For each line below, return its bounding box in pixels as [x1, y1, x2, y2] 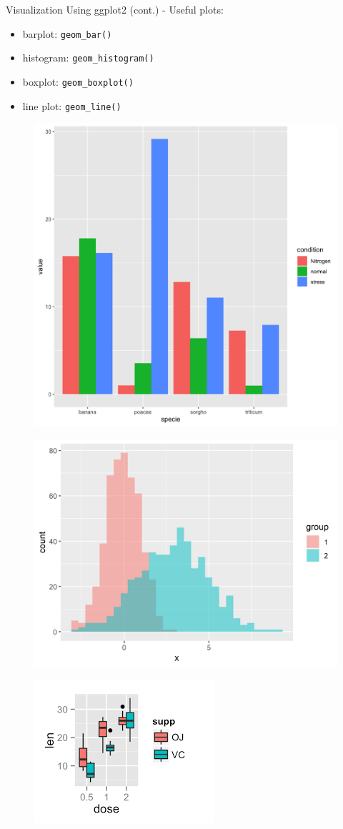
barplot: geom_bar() [22, 26, 112, 41]
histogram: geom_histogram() [22, 50, 154, 65]
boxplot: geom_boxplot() [22, 74, 134, 89]
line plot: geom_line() [22, 98, 121, 113]
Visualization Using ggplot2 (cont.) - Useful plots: [6, 2, 224, 16]
